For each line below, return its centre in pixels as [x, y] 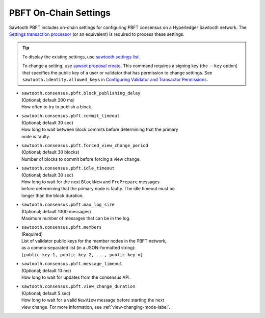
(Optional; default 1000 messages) [56, 211]
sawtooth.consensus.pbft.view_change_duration [78, 286]
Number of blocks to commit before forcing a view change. [81, 159]
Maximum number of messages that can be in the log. [76, 218]
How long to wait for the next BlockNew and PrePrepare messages [90, 182]
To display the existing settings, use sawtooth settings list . [81, 57]
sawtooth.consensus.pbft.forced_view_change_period [85, 146]
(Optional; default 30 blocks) [50, 152]
